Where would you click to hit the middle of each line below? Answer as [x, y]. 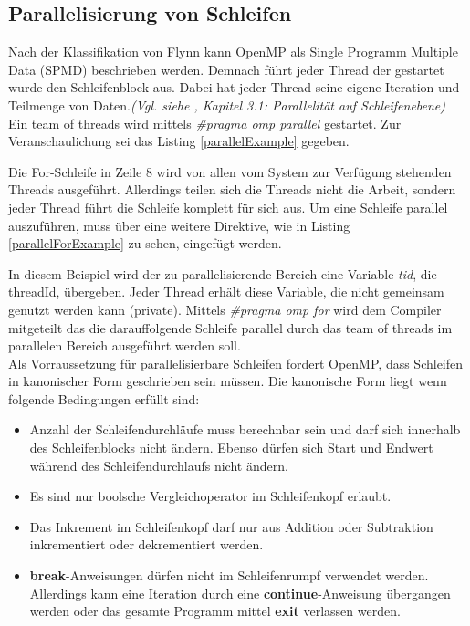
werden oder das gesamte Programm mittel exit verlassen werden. [215, 611]
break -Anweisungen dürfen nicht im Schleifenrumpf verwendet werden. [229, 575]
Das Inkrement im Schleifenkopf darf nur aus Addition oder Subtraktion [231, 526]
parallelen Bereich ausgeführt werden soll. [125, 345]
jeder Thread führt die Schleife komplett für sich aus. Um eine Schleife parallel [228, 207]
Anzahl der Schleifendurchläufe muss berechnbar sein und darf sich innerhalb [245, 429]
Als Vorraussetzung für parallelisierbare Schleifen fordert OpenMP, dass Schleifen [236, 363]
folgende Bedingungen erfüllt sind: [104, 398]
